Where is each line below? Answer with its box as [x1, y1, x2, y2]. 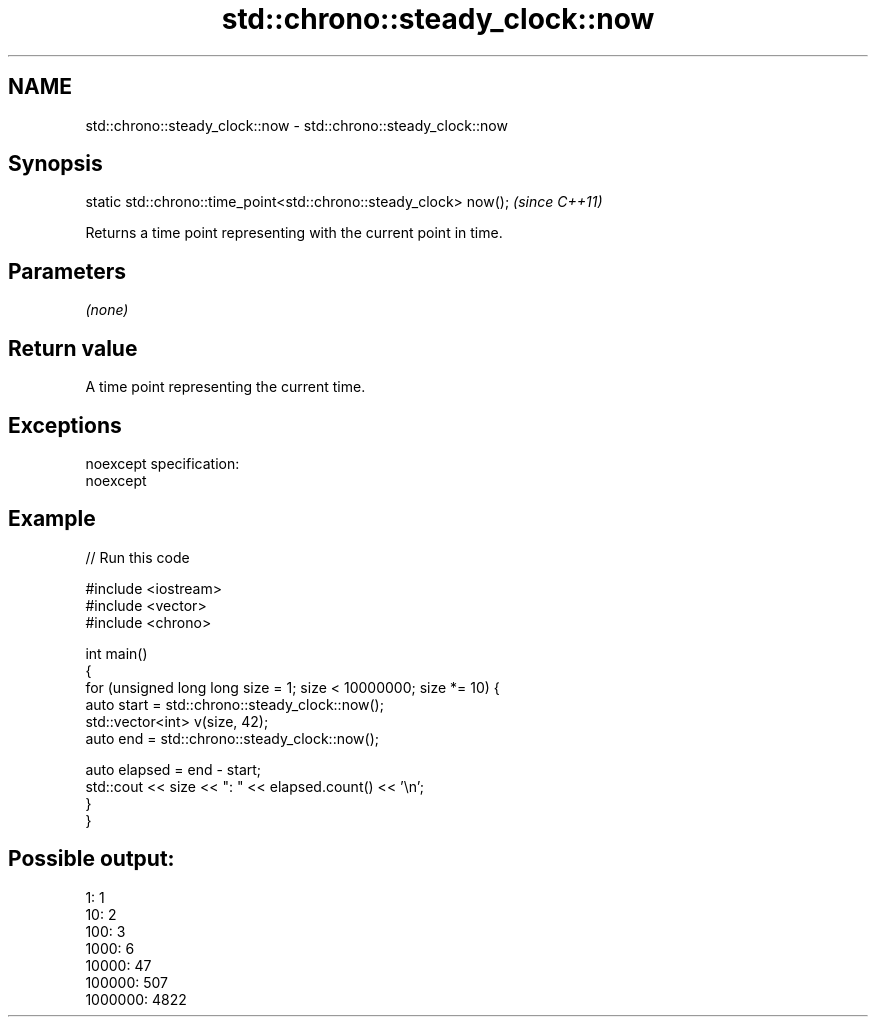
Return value [8, 335, 138, 361]
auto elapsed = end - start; [85, 760, 262, 778]
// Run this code [85, 548, 190, 566]
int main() [85, 644, 148, 662]
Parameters [8, 258, 126, 284]
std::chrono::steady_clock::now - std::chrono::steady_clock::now [85, 116, 508, 134]
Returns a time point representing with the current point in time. [85, 224, 503, 242]
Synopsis [8, 151, 103, 177]
